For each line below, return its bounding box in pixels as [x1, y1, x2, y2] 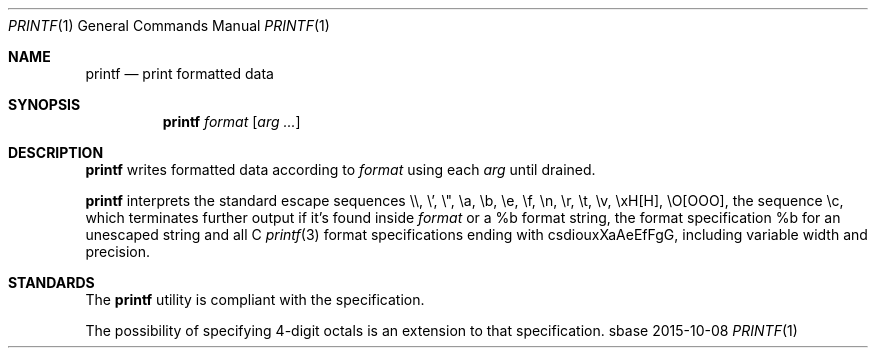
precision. [85, 243, 151, 260]
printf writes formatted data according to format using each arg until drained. [85, 161, 596, 178]
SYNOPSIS [8, 96, 81, 113]
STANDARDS [8, 274, 95, 291]
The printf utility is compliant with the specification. [85, 291, 425, 308]
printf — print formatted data [85, 65, 274, 82]
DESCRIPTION [8, 144, 104, 161]
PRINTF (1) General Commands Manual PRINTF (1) [8, 17, 330, 34]
